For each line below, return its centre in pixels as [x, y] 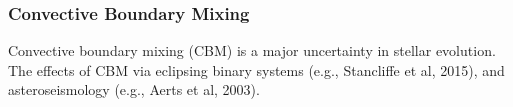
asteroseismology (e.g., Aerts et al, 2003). [134, 89]
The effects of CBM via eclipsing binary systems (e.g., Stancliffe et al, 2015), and [256, 69]
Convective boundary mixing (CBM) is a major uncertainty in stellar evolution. [252, 50]
